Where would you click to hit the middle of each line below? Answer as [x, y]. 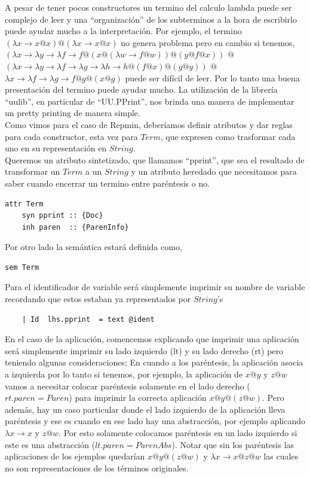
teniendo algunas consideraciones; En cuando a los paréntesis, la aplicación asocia [154, 362]
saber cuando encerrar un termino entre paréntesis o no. [108, 183]
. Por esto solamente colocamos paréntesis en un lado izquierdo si [178, 433]
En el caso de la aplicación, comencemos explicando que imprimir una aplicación [152, 339]
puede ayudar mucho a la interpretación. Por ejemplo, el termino [123, 31]
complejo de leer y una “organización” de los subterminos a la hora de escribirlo [151, 19]
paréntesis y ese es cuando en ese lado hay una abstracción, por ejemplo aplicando [155, 421]
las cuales [281, 456]
